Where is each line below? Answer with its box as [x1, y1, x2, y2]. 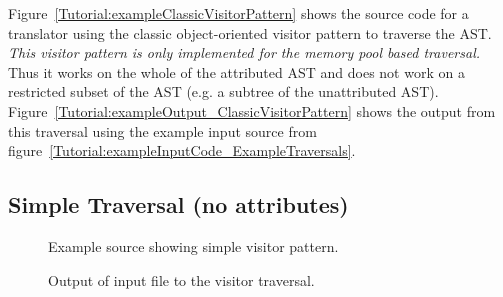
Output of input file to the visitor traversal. [48, 269, 315, 290]
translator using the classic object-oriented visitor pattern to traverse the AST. [8, 22, 492, 43]
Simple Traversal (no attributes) [8, 189, 349, 220]
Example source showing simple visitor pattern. [48, 235, 339, 256]
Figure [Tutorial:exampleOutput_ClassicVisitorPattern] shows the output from [8, 100, 496, 121]
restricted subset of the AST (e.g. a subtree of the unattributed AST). [8, 81, 439, 102]
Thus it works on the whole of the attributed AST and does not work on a [8, 61, 465, 82]
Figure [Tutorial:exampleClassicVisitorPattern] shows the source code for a [8, 3, 469, 23]
